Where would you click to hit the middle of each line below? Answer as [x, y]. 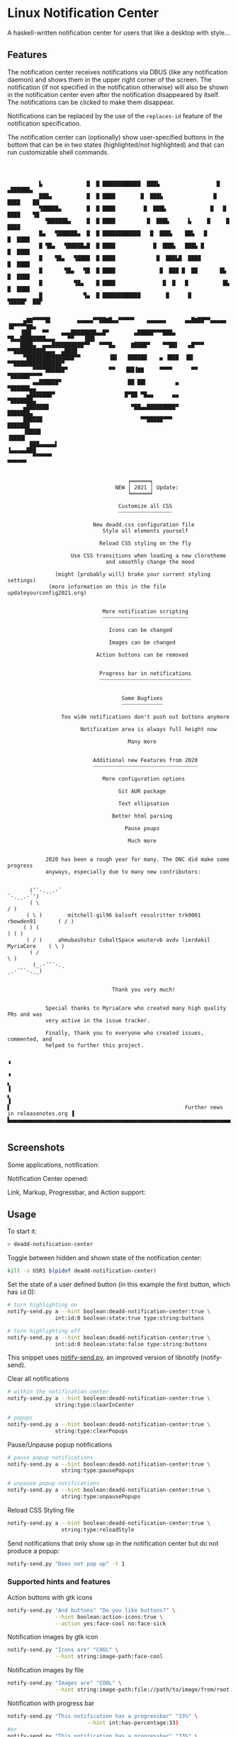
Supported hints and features [59, 1582]
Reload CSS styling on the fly [145, 543]
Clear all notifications [38, 1379]
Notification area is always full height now [149, 729]
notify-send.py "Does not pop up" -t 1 [66, 1563]
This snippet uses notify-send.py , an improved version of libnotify [103, 1357]
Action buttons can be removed [142, 655]
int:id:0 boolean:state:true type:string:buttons [129, 1318]
